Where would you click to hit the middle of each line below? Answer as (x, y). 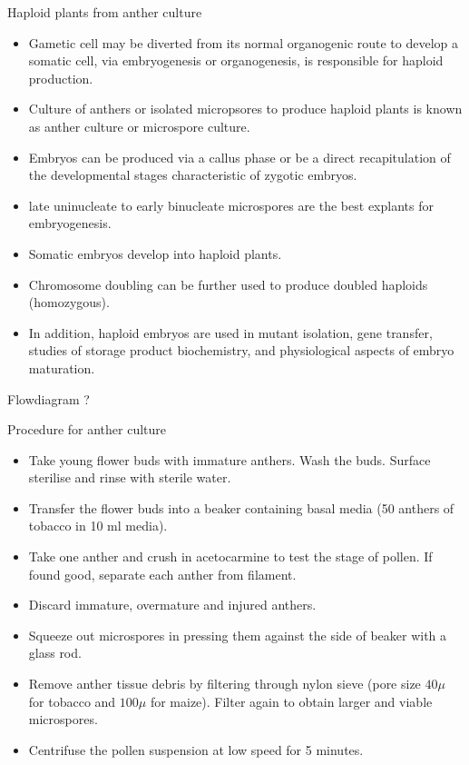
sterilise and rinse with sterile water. (130, 477)
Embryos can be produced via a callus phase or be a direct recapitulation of (239, 157)
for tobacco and (72, 701)
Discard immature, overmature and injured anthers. (172, 605)
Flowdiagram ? (49, 398)
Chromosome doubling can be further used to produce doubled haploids (228, 284)
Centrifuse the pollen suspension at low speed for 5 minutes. (196, 749)
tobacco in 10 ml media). (98, 526)
